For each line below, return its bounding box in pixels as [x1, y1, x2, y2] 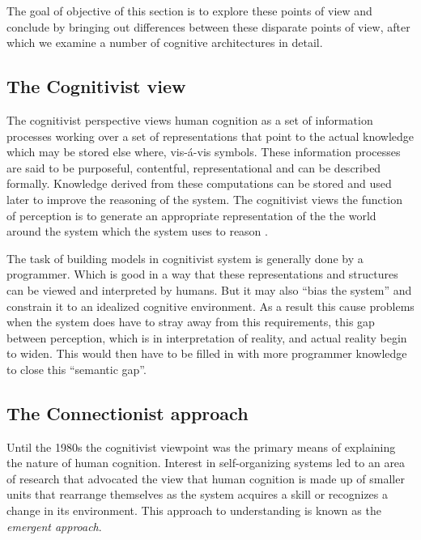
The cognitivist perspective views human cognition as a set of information [6, 111, 373, 128]
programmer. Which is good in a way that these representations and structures [6, 266, 398, 283]
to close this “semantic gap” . [6, 360, 147, 377]
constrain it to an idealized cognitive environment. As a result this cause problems [6, 297, 415, 314]
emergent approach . [6, 517, 102, 534]
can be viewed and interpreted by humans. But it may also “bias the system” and [6, 281, 412, 298]
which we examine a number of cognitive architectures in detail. [6, 34, 323, 51]
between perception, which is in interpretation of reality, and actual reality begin [6, 329, 407, 346]
